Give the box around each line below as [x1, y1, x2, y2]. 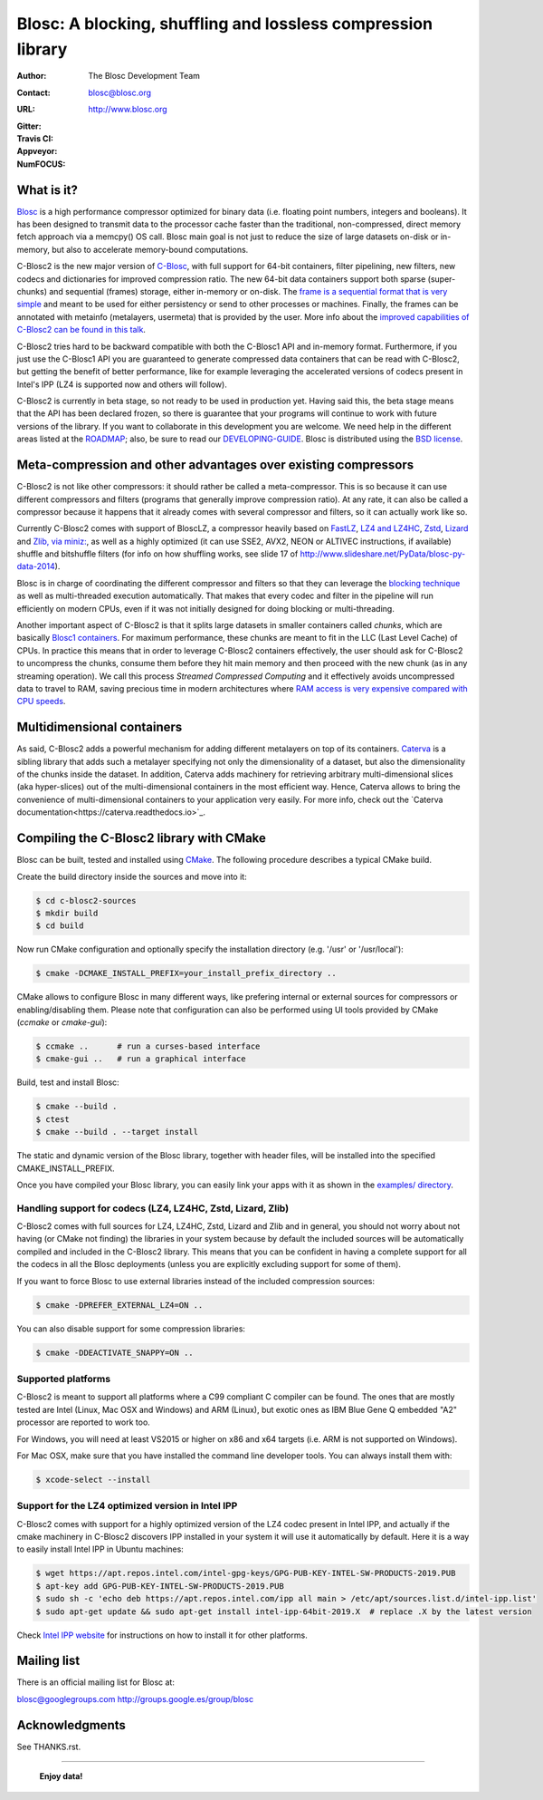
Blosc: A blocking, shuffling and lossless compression [16, 14, 433, 34]
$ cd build [35, 921, 84, 931]
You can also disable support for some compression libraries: [16, 1323, 246, 1334]
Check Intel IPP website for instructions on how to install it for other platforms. [16, 1630, 308, 1640]
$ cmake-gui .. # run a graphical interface [35, 1054, 246, 1064]
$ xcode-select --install [35, 1474, 151, 1485]
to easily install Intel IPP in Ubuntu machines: [16, 1544, 185, 1554]
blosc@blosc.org [88, 87, 152, 98]
